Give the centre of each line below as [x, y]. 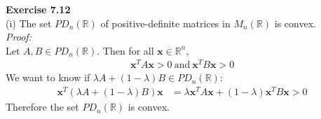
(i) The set [29, 23]
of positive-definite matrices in [165, 23]
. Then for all [125, 50]
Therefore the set [42, 107]
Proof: [19, 37]
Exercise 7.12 [38, 9]
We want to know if [48, 77]
